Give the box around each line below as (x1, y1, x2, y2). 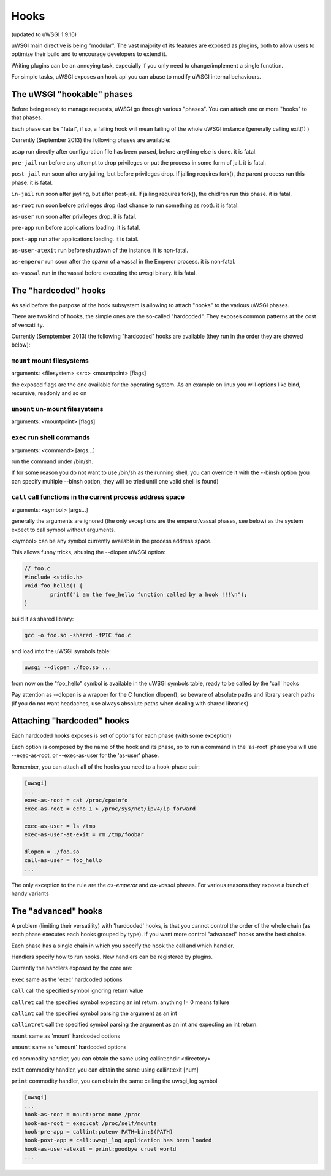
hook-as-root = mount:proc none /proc (24, 1111, 141, 1118)
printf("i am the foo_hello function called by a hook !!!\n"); (50, 590, 248, 598)
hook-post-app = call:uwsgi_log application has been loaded (24, 1137, 212, 1144)
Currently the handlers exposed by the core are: (11, 965, 133, 972)
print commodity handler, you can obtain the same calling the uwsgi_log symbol (11, 1077, 218, 1084)
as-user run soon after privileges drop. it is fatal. (11, 213, 137, 220)
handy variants (11, 890, 49, 897)
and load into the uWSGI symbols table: (11, 647, 112, 654)
